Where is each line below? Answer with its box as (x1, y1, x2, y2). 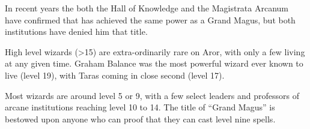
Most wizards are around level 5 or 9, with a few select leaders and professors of (5, 89, 299, 101)
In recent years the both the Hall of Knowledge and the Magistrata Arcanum (5, 2, 289, 14)
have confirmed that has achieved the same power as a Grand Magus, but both (5, 13, 296, 26)
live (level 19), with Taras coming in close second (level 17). (5, 68, 225, 81)
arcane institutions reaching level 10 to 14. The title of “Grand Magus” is (5, 101, 275, 113)
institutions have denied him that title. (5, 25, 148, 38)
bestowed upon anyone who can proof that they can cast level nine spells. (5, 112, 276, 125)
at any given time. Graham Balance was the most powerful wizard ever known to (5, 57, 303, 70)
